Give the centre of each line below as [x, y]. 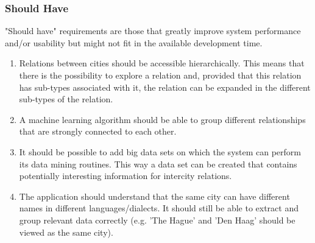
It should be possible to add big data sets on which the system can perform [160, 151]
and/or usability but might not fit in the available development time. [134, 42]
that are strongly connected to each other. [98, 131]
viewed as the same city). [66, 232]
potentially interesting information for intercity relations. [126, 176]
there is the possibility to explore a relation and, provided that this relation [160, 75]
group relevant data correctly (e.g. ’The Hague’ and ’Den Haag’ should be [157, 220]
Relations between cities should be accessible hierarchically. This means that [162, 63]
